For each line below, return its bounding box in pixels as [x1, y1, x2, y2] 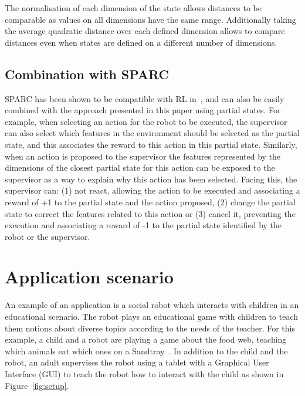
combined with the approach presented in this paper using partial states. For [5, 104, 281, 116]
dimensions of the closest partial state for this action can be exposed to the [5, 161, 275, 174]
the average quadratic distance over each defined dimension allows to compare [5, 25, 285, 37]
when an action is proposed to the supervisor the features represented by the [5, 150, 281, 162]
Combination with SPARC [5, 65, 169, 83]
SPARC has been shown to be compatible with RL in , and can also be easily [5, 92, 284, 104]
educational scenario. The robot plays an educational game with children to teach [5, 310, 298, 323]
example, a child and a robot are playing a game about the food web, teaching [5, 333, 287, 346]
